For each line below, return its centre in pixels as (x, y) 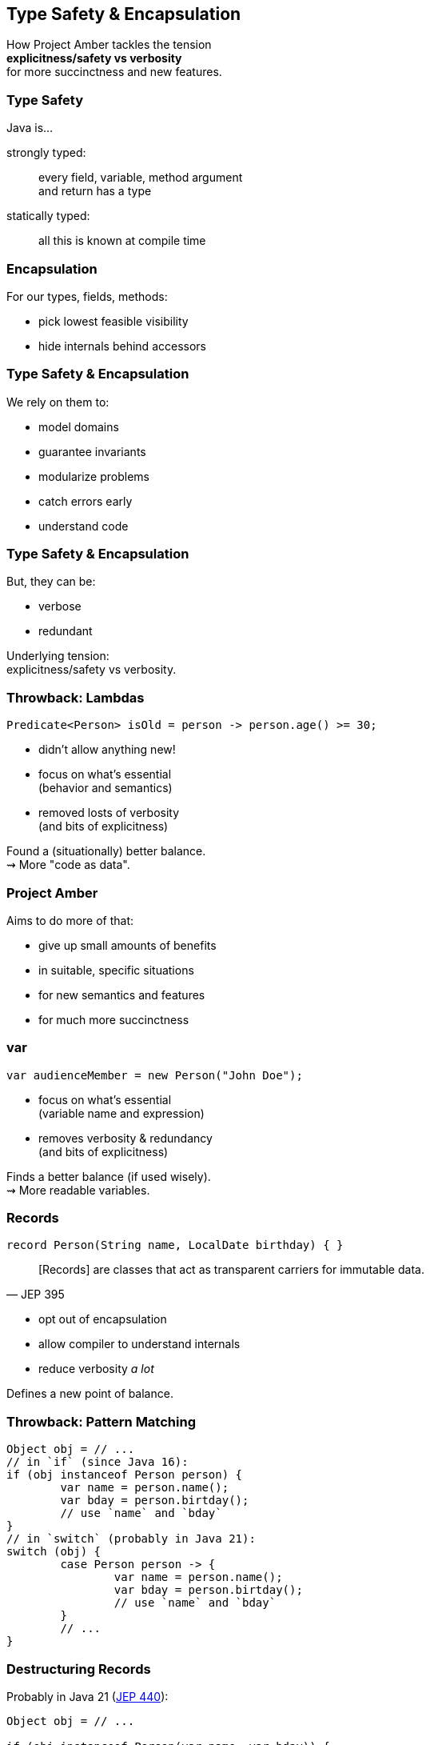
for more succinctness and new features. (114, 72)
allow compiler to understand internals (139, 1344)
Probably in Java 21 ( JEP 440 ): (88, 1696)
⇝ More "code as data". (68, 865)
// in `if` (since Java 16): (98, 1462)
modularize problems (94, 476)
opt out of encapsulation (103, 1319)
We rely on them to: (58, 402)
